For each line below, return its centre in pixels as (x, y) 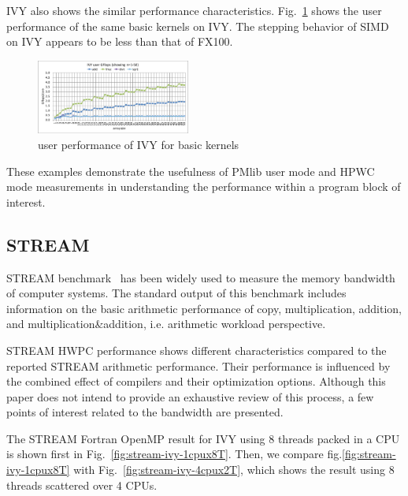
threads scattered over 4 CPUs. (82, 485)
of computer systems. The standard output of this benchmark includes (176, 293)
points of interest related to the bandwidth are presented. (145, 412)
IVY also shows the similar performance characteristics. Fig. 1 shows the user (194, 10)
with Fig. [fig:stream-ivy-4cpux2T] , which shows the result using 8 (234, 470)
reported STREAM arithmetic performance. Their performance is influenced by (198, 365)
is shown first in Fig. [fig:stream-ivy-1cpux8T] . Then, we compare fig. (174, 454)
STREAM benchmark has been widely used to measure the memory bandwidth (201, 277)
